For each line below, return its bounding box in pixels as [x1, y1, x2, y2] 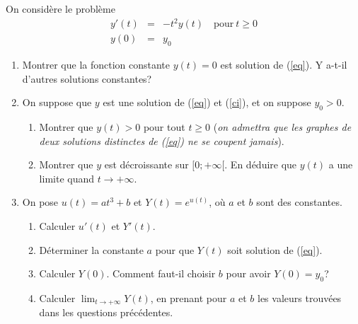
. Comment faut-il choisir [106, 266, 216, 281]
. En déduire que [224, 157, 297, 172]
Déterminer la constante [39, 242, 144, 257]
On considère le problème [6, 1, 115, 16]
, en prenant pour [150, 290, 227, 305]
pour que [155, 242, 195, 257]
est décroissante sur [104, 157, 189, 172]
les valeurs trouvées [257, 290, 342, 305]
